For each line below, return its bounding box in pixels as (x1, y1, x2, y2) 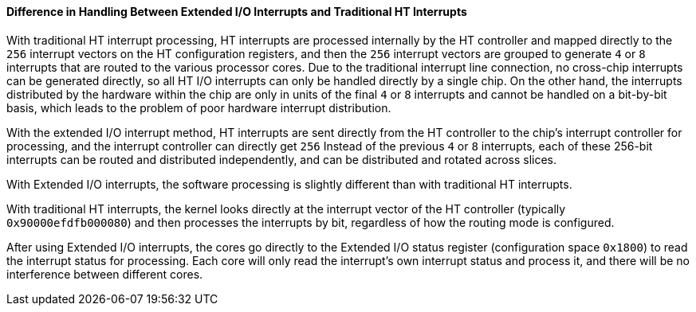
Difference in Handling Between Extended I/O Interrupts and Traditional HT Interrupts (6, 5, 467, 18)
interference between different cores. (6, 267, 203, 281)
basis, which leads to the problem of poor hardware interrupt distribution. (6, 100, 391, 115)
